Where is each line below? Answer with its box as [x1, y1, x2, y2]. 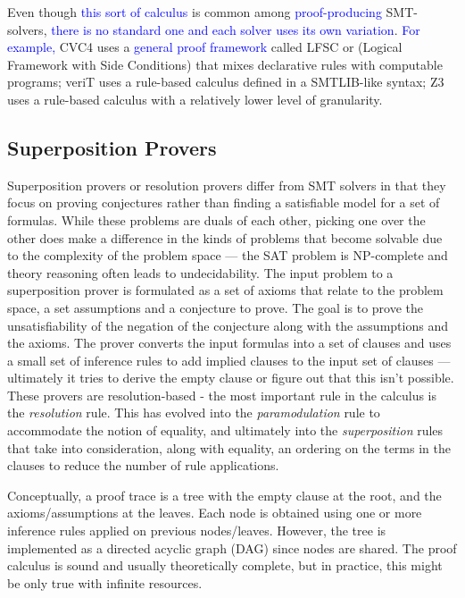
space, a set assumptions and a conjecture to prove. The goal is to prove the [7, 298, 424, 316]
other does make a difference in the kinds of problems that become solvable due [7, 228, 443, 247]
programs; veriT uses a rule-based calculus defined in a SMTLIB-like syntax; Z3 [7, 72, 444, 91]
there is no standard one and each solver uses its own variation [51, 20, 394, 38]
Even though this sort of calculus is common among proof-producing [7, 3, 382, 21]
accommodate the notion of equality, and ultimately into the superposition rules [7, 421, 444, 440]
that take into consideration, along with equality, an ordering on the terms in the [7, 438, 451, 457]
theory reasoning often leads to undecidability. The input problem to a [7, 263, 394, 282]
